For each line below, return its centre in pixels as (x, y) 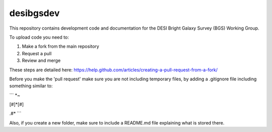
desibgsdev (35, 13)
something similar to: (31, 86)
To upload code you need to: (39, 37)
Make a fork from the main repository (60, 46)
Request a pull (37, 53)
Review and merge (41, 61)
